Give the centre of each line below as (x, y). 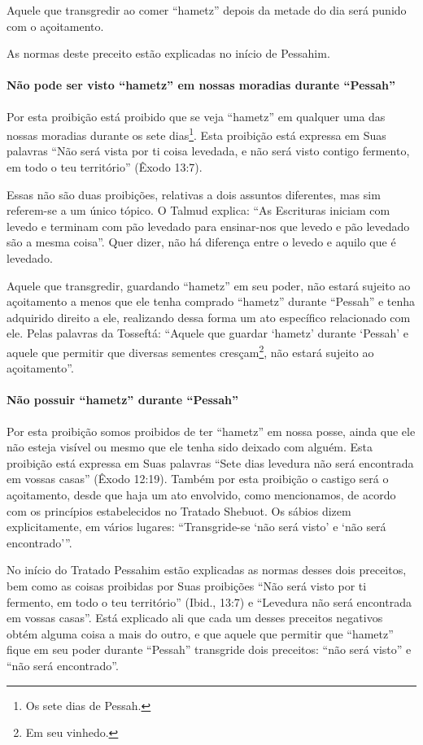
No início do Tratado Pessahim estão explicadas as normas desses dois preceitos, (207, 570)
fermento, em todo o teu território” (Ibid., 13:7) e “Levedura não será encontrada (209, 601)
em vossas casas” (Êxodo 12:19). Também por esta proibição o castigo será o (198, 479)
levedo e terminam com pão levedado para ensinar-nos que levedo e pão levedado (208, 226)
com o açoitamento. (55, 26)
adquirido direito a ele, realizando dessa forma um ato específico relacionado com (209, 317)
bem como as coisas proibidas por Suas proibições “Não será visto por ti (187, 585)
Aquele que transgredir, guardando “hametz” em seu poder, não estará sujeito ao (209, 285)
